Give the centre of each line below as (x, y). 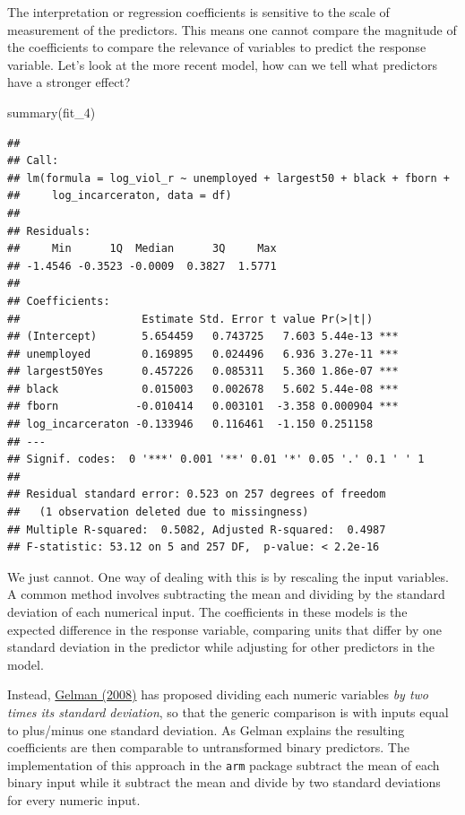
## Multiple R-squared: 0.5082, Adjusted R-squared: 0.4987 (197, 529)
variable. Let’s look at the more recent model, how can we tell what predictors (222, 64)
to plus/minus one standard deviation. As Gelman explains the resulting (206, 729)
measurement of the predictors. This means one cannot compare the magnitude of (232, 29)
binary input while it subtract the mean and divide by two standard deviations (224, 782)
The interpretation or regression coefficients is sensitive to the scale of (198, 12)
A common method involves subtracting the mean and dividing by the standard (226, 594)
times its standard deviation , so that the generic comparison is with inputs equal (228, 711)
